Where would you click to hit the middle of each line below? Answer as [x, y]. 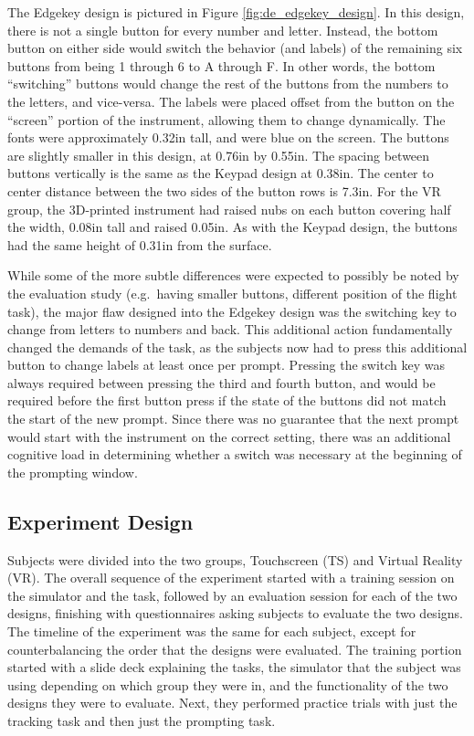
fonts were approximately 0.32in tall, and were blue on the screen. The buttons [228, 137]
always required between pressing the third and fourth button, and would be [221, 382]
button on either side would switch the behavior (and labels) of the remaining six [235, 48]
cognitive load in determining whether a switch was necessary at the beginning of [235, 454]
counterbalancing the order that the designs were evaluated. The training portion [235, 649]
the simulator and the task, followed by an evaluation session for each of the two [232, 595]
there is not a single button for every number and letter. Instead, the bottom [223, 30]
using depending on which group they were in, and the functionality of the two [228, 684]
